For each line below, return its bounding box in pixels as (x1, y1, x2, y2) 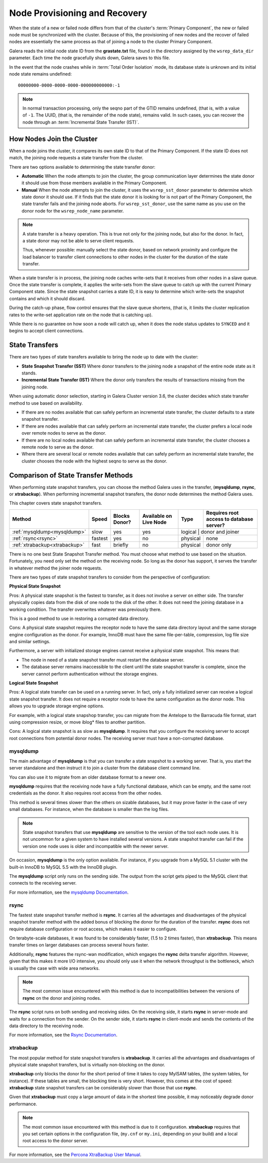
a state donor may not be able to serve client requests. (22, 238, 134, 244)
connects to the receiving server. (9, 880, 77, 886)
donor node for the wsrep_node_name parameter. (21, 208, 124, 214)
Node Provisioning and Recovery (9, 7, 147, 18)
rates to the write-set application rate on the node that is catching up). (9, 312, 153, 318)
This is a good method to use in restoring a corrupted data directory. (9, 615, 149, 621)
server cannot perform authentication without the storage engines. (21, 671, 158, 677)
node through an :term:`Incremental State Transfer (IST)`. (22, 119, 139, 125)
